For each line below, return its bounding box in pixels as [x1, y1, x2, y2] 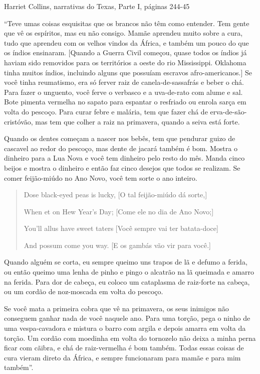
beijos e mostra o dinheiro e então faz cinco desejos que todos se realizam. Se [4, 162, 240, 173]
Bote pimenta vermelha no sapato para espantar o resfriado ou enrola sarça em [4, 96, 246, 107]
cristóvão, [4, 116, 33, 127]
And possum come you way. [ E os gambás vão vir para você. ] [24, 239, 211, 250]
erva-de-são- [210, 106, 247, 116]
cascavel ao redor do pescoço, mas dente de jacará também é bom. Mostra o [4, 143, 237, 153]
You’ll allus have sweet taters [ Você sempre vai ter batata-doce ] [24, 223, 218, 233]
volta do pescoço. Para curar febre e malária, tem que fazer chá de [4, 106, 208, 116]
